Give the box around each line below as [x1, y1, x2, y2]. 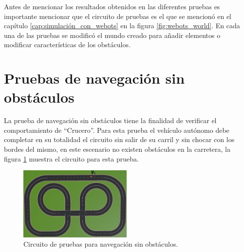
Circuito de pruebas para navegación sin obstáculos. [23, 239, 178, 249]
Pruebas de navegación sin [4, 68, 185, 88]
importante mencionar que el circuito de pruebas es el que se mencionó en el [4, 11, 231, 21]
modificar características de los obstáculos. [4, 39, 131, 50]
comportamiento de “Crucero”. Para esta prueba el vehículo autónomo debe [4, 125, 229, 135]
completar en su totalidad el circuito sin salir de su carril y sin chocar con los [4, 134, 235, 144]
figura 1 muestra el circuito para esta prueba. [4, 153, 139, 163]
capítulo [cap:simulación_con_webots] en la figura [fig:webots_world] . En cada [4, 20, 240, 31]
